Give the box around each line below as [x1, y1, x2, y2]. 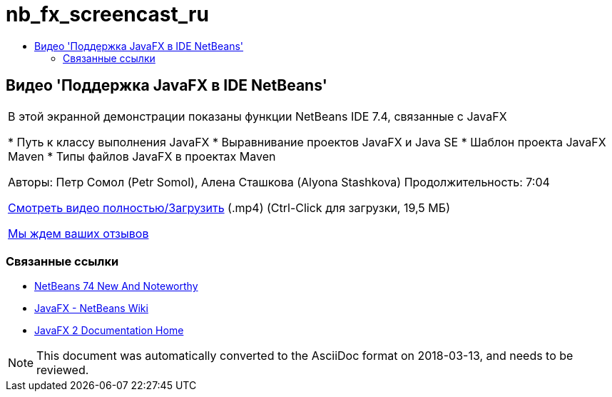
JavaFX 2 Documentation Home [34, 324, 184, 337]
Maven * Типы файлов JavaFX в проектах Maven [8, 149, 276, 164]
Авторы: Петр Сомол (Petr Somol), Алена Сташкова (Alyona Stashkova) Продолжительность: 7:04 [8, 174, 550, 189]
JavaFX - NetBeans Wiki [34, 302, 148, 315]
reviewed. [36, 363, 89, 378]
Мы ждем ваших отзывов [8, 226, 149, 241]
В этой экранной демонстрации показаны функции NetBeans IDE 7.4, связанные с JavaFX [8, 109, 507, 124]
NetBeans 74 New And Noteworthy [34, 280, 198, 293]
